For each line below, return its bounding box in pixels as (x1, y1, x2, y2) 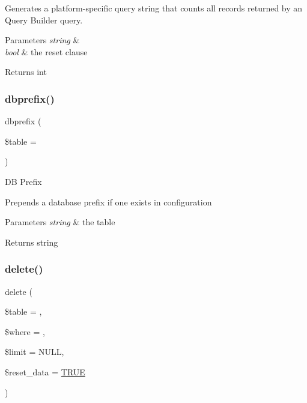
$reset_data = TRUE (5, 365, 85, 378)
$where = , (5, 325, 45, 338)
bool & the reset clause (5, 45, 88, 58)
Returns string (5, 235, 58, 248)
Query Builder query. (5, 13, 83, 26)
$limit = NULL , (5, 345, 64, 358)
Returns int (5, 65, 47, 78)
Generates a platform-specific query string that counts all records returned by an (5, 2, 303, 14)
